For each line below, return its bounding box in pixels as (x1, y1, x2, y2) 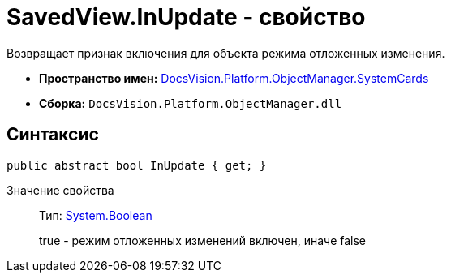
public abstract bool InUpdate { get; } (6, 158, 267, 172)
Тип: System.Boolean (39, 208, 152, 222)
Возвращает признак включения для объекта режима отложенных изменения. (6, 45, 445, 60)
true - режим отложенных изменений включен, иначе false (39, 233, 367, 247)
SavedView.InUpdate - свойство (6, 3, 366, 31)
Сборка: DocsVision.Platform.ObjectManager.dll (39, 96, 342, 110)
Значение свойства (6, 182, 114, 197)
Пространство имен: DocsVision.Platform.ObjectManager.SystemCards (39, 71, 429, 85)
